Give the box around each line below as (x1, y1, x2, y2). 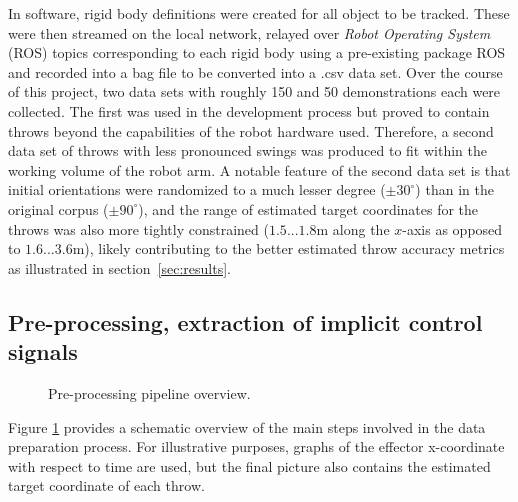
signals (8, 336, 78, 367)
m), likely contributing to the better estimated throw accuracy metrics (72, 238, 505, 259)
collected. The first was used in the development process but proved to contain (8, 100, 490, 121)
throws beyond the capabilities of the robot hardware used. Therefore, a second (8, 120, 494, 141)
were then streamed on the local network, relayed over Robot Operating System (8, 22, 491, 43)
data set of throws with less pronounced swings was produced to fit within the (8, 140, 487, 161)
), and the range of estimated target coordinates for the (138, 198, 479, 219)
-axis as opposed (402, 218, 503, 239)
